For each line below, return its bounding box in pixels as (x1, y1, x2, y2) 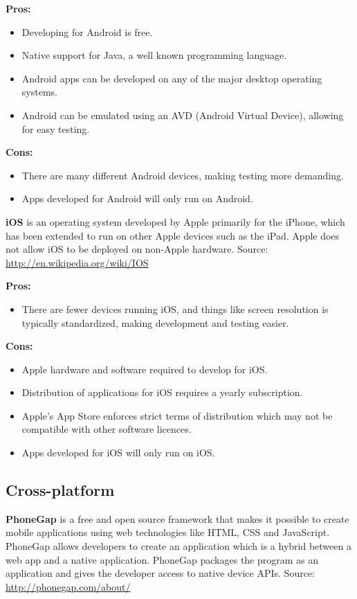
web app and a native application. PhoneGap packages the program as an (6, 552, 319, 566)
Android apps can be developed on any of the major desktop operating (21, 71, 322, 85)
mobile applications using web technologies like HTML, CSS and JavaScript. (6, 525, 330, 539)
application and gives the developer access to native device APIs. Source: (6, 566, 315, 580)
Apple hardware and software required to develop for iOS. (21, 361, 268, 376)
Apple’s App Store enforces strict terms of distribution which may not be (21, 408, 333, 422)
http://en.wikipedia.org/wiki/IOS (6, 255, 149, 269)
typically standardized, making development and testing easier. (21, 315, 289, 330)
